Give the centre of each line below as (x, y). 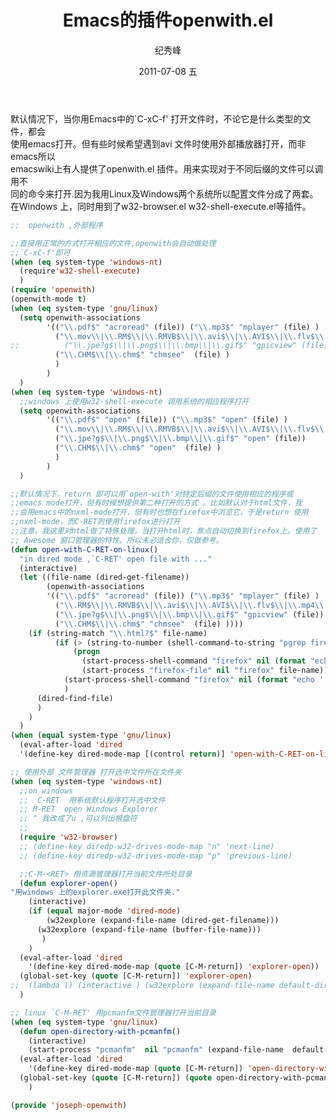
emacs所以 (33, 156)
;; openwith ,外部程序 (56, 225)
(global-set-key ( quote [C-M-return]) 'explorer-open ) (136, 976)
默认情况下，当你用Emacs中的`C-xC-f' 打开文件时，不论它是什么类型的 (156, 118)
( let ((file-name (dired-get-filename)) (104, 577)
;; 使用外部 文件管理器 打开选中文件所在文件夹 (96, 772)
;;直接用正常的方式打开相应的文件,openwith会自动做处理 (113, 243)
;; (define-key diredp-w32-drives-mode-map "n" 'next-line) (147, 846)
